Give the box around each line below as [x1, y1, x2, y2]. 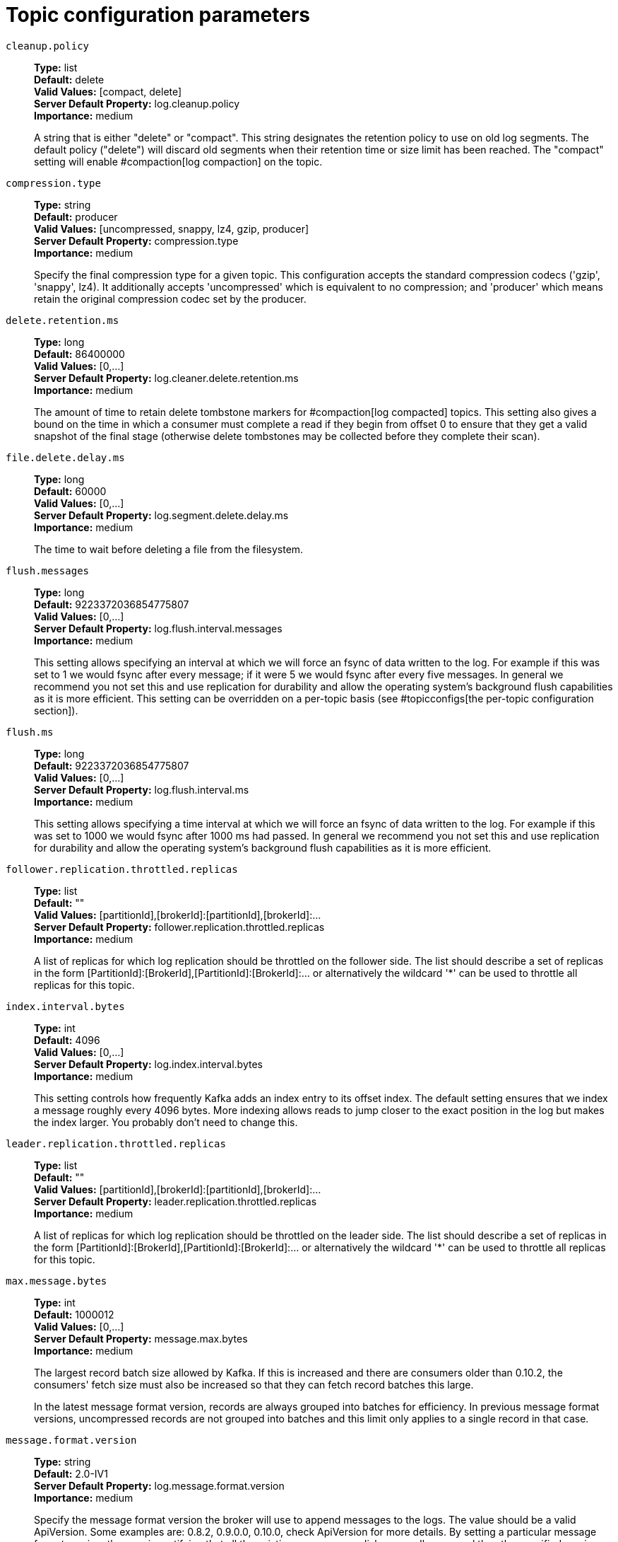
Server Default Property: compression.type [34, 234, 239, 247]
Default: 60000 [34, 485, 107, 497]
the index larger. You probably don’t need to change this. [34, 1115, 298, 1128]
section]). [34, 704, 78, 717]
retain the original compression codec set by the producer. [34, 292, 307, 305]
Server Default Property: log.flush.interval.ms [34, 783, 249, 796]
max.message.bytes [6, 1275, 107, 1287]
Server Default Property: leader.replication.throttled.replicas [34, 1195, 317, 1207]
